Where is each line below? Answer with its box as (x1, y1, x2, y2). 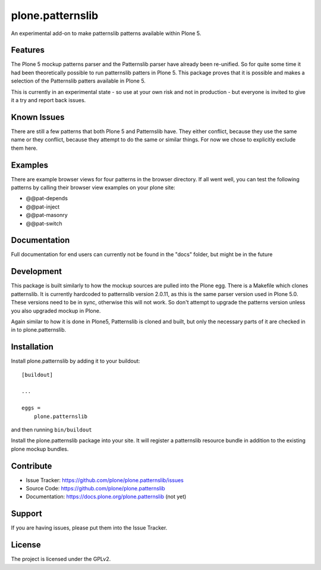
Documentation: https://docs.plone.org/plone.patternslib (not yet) (26, 493, 187, 500)
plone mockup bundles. (11, 445, 69, 452)
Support (11, 509, 42, 519)
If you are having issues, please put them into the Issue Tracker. (11, 524, 168, 531)
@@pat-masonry (26, 212, 68, 219)
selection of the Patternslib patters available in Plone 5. (11, 77, 146, 84)
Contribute (11, 461, 52, 471)
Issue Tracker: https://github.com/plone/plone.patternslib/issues (26, 476, 184, 484)
